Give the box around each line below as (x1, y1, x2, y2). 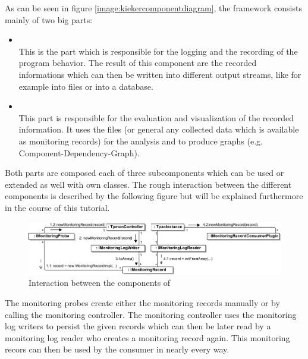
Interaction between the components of (29, 276, 171, 289)
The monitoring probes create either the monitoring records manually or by (5, 296, 280, 308)
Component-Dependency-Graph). (18, 146, 140, 159)
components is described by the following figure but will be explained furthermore (5, 190, 303, 202)
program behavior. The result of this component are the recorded (18, 56, 257, 69)
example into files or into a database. (18, 80, 153, 92)
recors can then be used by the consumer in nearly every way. (5, 343, 230, 355)
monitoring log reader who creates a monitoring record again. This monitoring (5, 331, 290, 344)
